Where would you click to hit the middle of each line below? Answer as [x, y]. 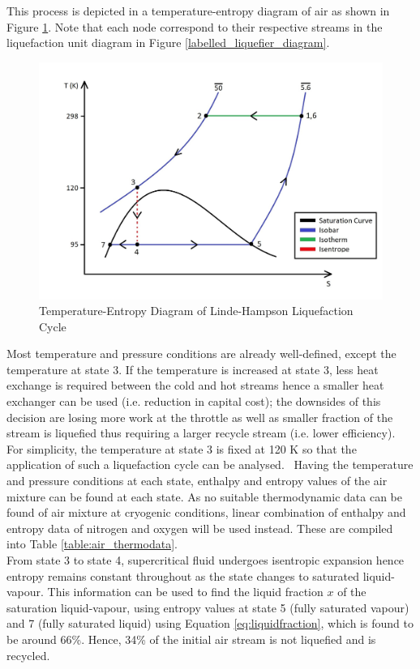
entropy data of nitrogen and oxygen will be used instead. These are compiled [200, 528]
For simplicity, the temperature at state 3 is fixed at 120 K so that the [182, 448]
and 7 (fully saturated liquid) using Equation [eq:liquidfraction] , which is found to [210, 623]
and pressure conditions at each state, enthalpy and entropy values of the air [197, 481]
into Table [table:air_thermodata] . [92, 544]
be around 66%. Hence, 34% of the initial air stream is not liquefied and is [191, 639]
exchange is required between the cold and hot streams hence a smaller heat [195, 385]
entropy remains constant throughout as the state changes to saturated [183, 575]
